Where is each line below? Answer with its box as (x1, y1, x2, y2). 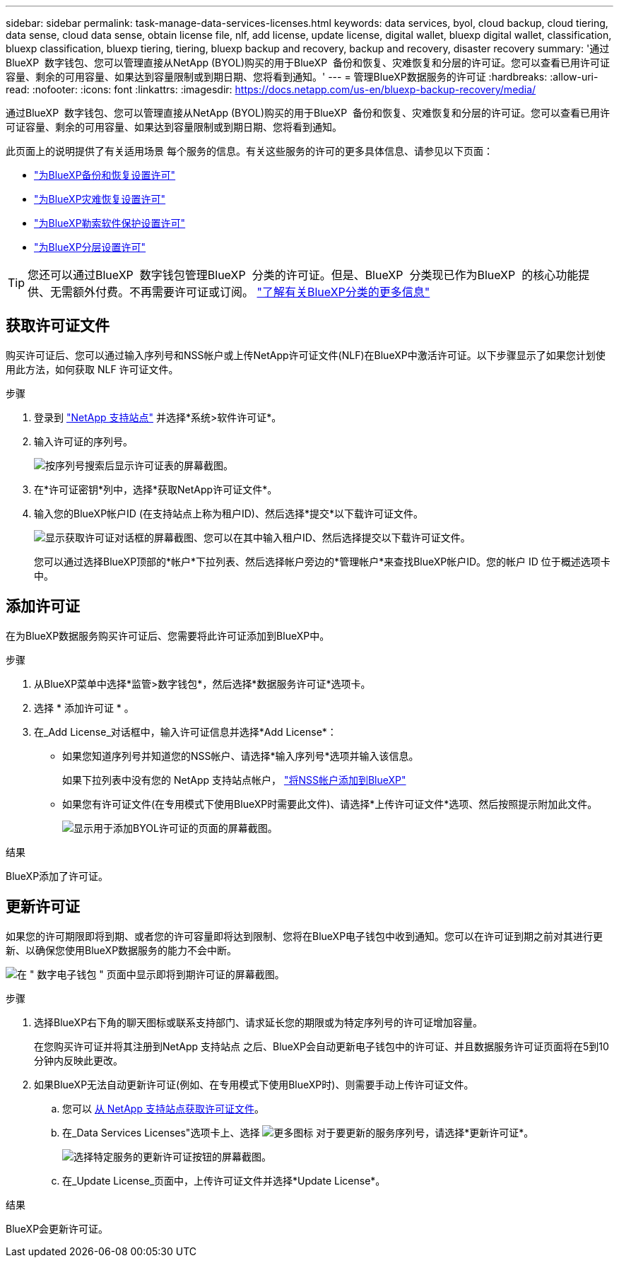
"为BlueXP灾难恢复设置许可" (34, 193, 166, 205)
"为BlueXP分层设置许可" (34, 241, 146, 253)
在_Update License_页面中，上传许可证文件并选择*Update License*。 (62, 1174, 386, 1187)
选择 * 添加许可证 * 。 (34, 701, 134, 714)
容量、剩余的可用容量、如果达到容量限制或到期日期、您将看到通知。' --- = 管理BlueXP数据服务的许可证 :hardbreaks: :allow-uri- (6, 71, 599, 83)
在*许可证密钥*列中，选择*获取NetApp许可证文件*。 (34, 483, 278, 495)
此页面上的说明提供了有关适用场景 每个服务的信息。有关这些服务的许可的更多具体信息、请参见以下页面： (6, 145, 493, 157)
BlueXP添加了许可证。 (6, 869, 109, 882)
